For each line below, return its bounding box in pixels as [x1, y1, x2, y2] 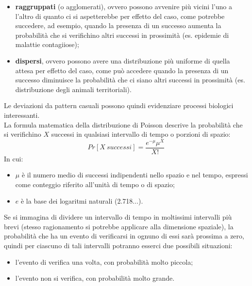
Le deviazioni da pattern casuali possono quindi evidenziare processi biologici [4, 100, 234, 111]
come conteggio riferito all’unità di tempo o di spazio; [15, 179, 175, 190]
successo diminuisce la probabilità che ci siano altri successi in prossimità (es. [15, 75, 245, 85]
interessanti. [4, 110, 40, 120]
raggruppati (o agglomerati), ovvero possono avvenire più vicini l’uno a [15, 1, 232, 11]
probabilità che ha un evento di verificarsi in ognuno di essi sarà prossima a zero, [4, 231, 244, 241]
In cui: [4, 153, 23, 163]
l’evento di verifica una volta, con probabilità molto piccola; [15, 256, 193, 267]
